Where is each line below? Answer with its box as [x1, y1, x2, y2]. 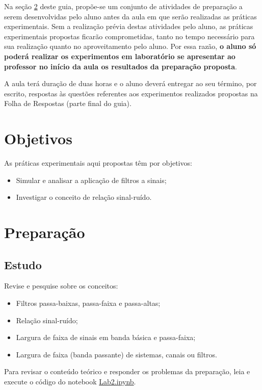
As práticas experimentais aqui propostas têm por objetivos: [4, 158, 192, 168]
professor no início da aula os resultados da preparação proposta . [4, 61, 238, 71]
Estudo [4, 256, 42, 272]
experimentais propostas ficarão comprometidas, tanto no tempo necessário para [4, 31, 255, 41]
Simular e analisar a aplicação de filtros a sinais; [16, 174, 167, 185]
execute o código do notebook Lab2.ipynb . [4, 376, 136, 386]
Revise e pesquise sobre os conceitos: [4, 280, 118, 291]
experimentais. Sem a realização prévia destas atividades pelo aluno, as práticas [4, 21, 253, 32]
